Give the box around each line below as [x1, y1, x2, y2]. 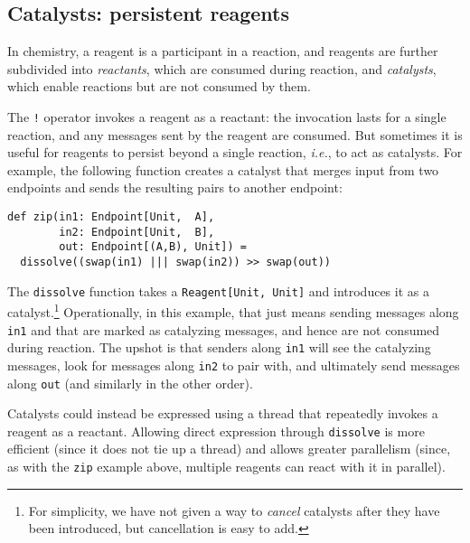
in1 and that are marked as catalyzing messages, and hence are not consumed [7, 320, 440, 339]
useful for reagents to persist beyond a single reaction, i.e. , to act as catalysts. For [7, 143, 463, 162]
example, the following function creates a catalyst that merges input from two [7, 160, 439, 179]
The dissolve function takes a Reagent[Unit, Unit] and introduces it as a [7, 281, 429, 300]
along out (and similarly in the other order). [7, 373, 253, 392]
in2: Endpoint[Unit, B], [59, 225, 215, 239]
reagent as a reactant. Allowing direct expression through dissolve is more [7, 421, 425, 440]
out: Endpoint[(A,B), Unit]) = [59, 240, 247, 254]
